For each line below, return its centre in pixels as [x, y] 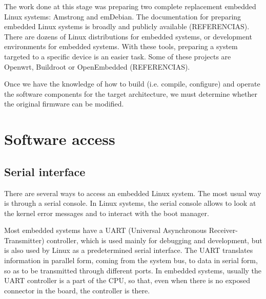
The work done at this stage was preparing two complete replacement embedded [130, 6]
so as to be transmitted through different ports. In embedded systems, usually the [133, 270]
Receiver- [223, 230]
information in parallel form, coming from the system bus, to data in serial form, [131, 260]
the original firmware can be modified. [64, 104]
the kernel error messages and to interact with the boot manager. [107, 213]
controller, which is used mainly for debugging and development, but [154, 240]
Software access [60, 139]
